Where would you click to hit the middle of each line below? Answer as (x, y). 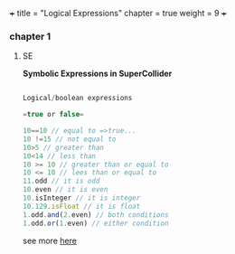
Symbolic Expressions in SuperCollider (97, 74)
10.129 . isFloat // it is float (81, 206)
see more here (49, 240)
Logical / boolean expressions (77, 99)
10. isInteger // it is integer (81, 198)
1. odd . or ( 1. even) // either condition (95, 223)
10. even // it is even (65, 190)
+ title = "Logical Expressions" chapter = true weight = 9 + (118, 13)
